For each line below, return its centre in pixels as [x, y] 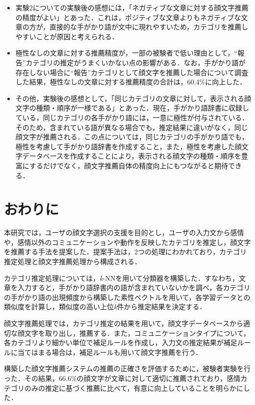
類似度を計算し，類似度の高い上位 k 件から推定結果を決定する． [105, 307]
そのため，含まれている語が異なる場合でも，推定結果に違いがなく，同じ [132, 127]
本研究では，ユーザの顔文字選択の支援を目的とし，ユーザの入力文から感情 [124, 232]
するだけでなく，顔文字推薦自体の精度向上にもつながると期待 [128, 165]
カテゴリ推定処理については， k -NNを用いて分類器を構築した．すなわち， [122, 278]
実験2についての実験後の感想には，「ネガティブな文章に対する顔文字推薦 [132, 7]
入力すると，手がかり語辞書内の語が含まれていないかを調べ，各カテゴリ [134, 287]
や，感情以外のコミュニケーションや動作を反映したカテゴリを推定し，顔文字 [127, 242]
